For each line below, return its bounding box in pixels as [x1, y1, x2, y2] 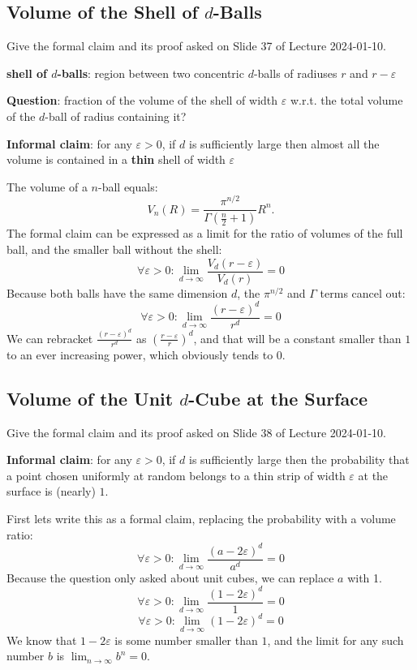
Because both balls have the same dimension [6, 284, 228, 301]
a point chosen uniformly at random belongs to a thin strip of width [6, 466, 346, 483]
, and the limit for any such [267, 631, 404, 648]
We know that [6, 631, 77, 648]
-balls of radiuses [253, 64, 337, 81]
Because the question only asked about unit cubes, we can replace [6, 569, 334, 586]
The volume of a [6, 178, 88, 195]
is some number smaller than [114, 631, 258, 648]
